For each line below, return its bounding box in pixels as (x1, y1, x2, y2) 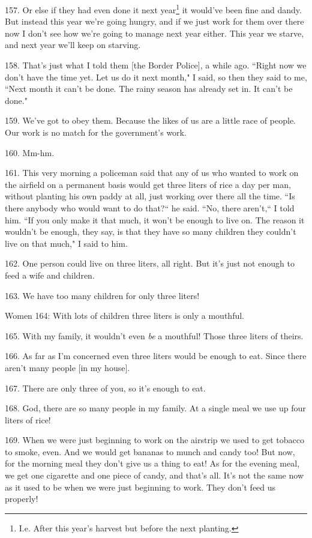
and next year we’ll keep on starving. (5, 38, 141, 51)
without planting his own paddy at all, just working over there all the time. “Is (5, 190, 295, 202)
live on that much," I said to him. (5, 237, 128, 249)
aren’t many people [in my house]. (5, 361, 130, 373)
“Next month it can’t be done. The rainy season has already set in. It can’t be (5, 82, 293, 95)
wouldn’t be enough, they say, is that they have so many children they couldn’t (5, 225, 296, 238)
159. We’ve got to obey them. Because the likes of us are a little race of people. (5, 114, 296, 127)
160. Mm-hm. (5, 146, 55, 159)
